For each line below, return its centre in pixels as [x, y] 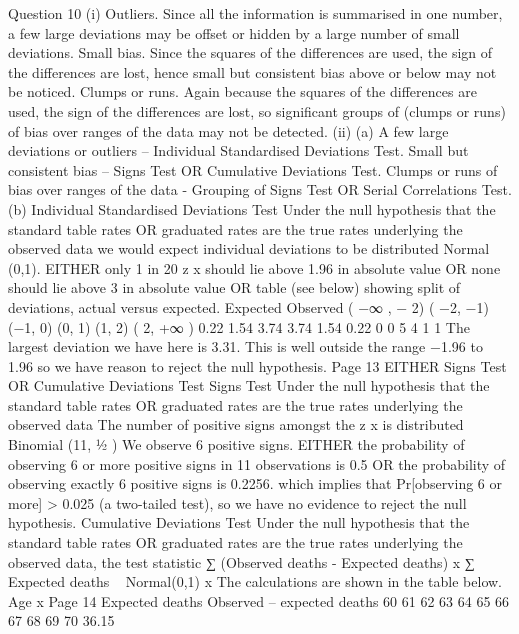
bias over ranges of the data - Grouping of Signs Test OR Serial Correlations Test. [260, 189]
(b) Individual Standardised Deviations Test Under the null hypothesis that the [252, 208]
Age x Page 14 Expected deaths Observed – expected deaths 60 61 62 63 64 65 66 [259, 600]
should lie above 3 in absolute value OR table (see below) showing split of [234, 287]
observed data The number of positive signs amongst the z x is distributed [236, 424]
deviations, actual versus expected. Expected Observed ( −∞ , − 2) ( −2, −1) [248, 306]
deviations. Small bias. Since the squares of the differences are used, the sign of [250, 52]
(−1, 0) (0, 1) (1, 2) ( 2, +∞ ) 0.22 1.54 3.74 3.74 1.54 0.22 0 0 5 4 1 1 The [239, 326]
